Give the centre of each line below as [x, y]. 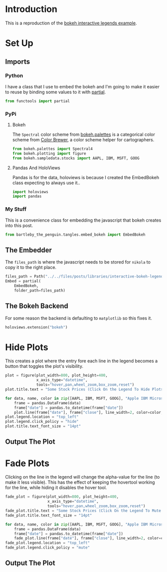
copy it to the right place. [31, 268]
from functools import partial [38, 101]
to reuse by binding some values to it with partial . [55, 92]
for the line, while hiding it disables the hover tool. [56, 488]
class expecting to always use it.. [46, 183]
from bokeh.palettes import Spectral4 [52, 149]
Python [14, 76]
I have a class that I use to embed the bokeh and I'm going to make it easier [83, 86]
